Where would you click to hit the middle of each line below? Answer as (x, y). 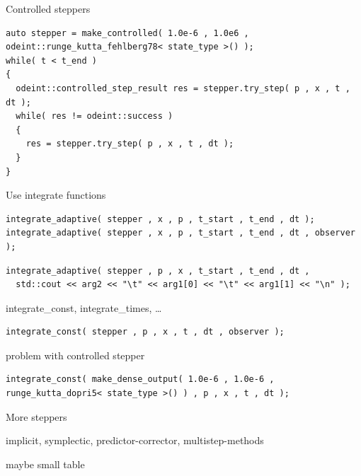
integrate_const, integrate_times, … (84, 307)
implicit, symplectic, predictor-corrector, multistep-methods (135, 440)
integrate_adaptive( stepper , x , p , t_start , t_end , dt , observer (180, 233)
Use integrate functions (56, 195)
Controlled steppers (48, 8)
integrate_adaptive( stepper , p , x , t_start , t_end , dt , (158, 271)
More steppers (36, 416)
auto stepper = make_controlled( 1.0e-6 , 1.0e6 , (127, 33)
